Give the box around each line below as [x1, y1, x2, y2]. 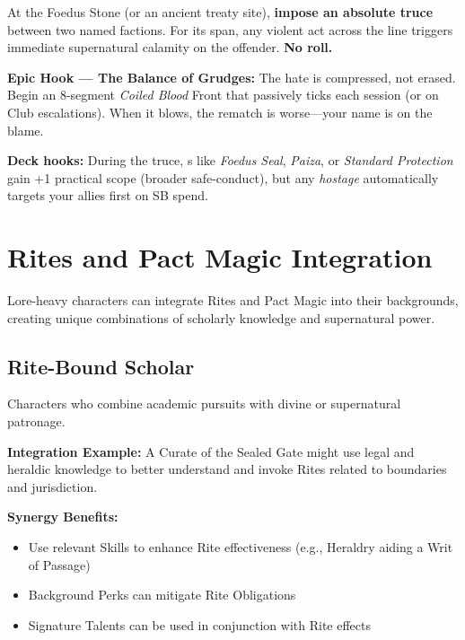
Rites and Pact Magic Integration [7, 239, 433, 276]
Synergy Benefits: [7, 507, 118, 526]
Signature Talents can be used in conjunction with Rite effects [28, 615, 371, 634]
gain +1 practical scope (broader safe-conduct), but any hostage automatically [7, 168, 439, 187]
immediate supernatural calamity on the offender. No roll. [7, 38, 333, 57]
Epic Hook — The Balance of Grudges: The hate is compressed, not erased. [7, 67, 456, 86]
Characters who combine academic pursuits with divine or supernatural [7, 394, 401, 413]
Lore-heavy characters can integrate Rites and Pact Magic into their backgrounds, [7, 291, 459, 310]
